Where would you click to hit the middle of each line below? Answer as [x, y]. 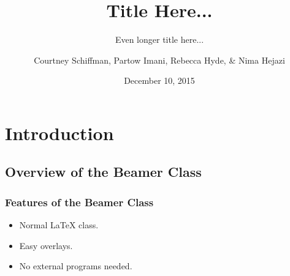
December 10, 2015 [159, 80]
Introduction [59, 132]
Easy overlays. [46, 245]
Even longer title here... [159, 39]
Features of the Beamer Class [79, 202]
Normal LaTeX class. [59, 225]
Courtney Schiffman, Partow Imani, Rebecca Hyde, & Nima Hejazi [159, 60]
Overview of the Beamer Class [103, 172]
